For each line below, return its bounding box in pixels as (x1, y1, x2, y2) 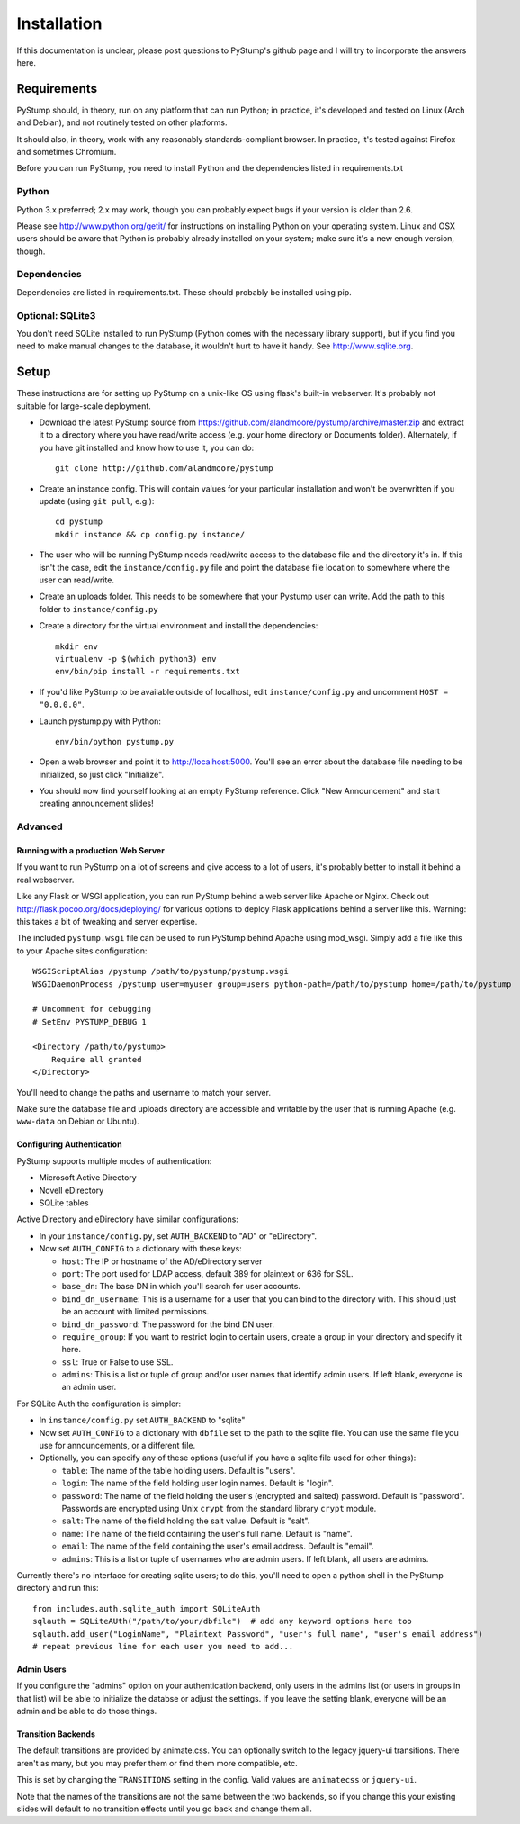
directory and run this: (16, 1583, 99, 1594)
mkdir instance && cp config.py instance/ (55, 529, 246, 539)
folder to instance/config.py (39, 603, 158, 614)
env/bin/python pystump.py (55, 736, 175, 746)
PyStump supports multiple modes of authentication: (16, 1155, 212, 1166)
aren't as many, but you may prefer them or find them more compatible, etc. (16, 1757, 298, 1768)
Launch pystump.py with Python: (39, 716, 162, 727)
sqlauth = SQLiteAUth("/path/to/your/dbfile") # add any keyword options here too (32, 1616, 413, 1627)
